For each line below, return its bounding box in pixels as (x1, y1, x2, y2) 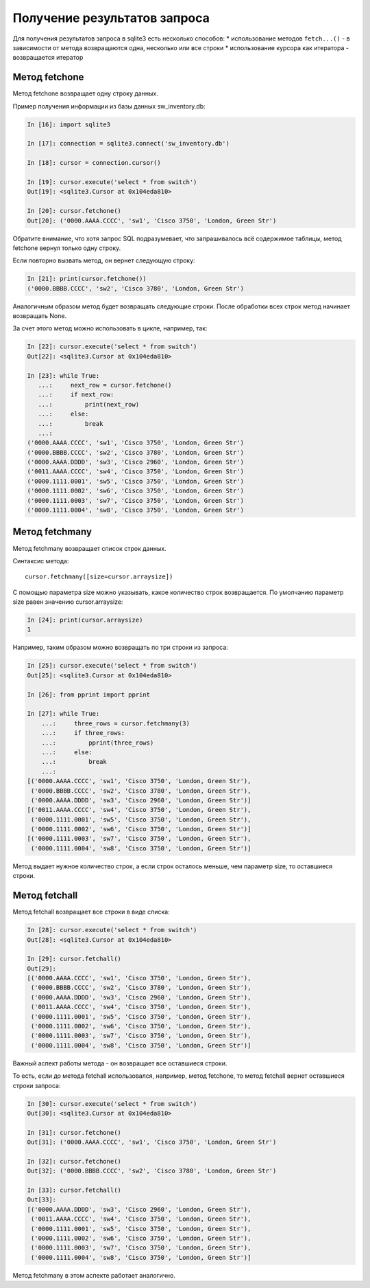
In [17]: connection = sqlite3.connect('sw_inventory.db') (27, 139, 230, 148)
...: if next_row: (38, 391, 114, 398)
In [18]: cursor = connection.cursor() (27, 159, 161, 167)
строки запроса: (12, 1081, 61, 1089)
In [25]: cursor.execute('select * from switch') (27, 662, 197, 670)
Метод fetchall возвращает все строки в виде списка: (12, 907, 171, 916)
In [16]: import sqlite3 (27, 120, 111, 128)
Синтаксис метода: (12, 556, 69, 565)
